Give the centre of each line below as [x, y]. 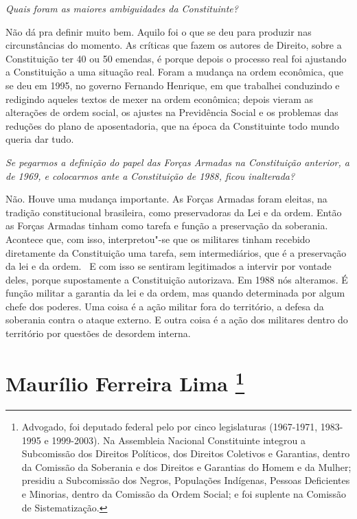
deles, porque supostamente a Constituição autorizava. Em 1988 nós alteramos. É [177, 279]
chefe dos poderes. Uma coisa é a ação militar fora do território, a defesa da [165, 306]
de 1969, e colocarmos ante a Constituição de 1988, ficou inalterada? [150, 175]
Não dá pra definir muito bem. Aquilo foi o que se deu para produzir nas [159, 31]
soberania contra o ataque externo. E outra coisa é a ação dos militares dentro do [177, 320]
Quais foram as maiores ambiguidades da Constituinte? [122, 8]
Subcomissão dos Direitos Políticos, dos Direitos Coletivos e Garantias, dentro [186, 453]
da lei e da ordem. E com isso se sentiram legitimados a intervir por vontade [169, 266]
